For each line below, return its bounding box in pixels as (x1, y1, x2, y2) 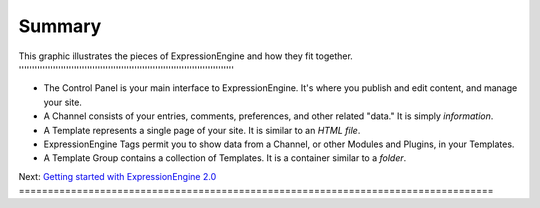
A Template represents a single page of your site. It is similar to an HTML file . (43, 124, 361, 136)
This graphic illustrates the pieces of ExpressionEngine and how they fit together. (18, 50, 354, 62)
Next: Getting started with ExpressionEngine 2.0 (18, 170, 217, 182)
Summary (18, 15, 102, 37)
